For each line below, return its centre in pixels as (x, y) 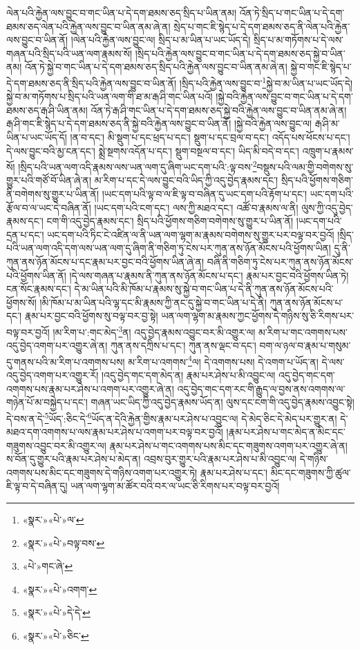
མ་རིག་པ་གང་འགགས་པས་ (303, 332)
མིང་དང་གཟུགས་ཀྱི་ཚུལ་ (311, 472)
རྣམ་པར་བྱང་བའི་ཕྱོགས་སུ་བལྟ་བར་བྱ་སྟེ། (91, 316)
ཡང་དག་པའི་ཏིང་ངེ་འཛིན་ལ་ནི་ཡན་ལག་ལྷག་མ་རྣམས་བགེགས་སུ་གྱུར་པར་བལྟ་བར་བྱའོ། (191, 234)
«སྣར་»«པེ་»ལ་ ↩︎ (53, 520)
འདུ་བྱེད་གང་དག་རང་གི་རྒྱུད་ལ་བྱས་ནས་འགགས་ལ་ (261, 388)
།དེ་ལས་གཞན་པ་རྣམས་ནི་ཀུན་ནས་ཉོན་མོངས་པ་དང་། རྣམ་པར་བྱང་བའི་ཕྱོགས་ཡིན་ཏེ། (209, 275)
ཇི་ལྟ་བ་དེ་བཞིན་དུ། (37, 486)
